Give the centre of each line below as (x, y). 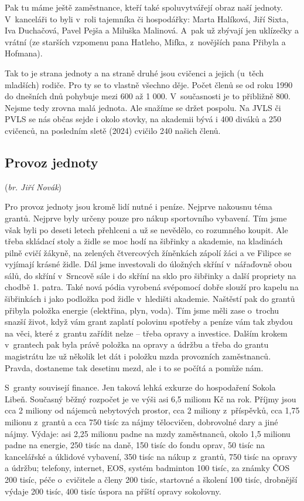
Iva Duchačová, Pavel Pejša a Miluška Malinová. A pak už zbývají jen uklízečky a (152, 30)
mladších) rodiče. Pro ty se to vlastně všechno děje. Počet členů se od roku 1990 (149, 84)
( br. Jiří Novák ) (33, 186)
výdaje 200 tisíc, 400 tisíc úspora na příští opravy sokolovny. (113, 491)
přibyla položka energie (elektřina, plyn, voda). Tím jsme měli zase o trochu (142, 310)
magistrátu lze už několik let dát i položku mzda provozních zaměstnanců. (138, 356)
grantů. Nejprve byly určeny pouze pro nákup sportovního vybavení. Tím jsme (146, 218)
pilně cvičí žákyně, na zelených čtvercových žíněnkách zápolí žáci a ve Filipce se (148, 252)
